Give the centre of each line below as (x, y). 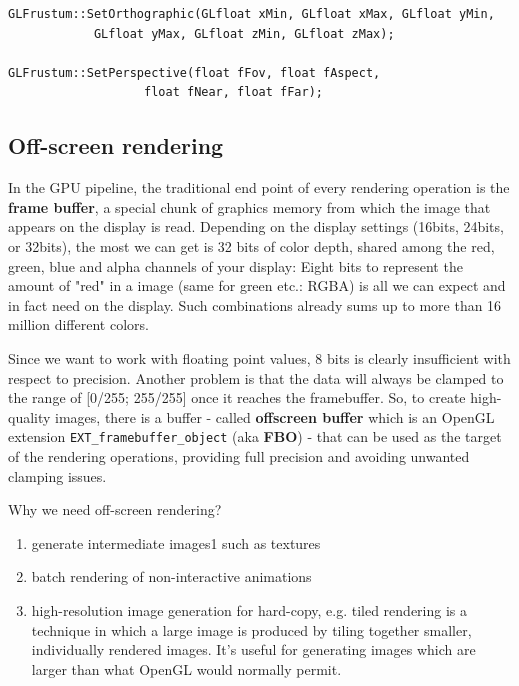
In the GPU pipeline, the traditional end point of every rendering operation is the (259, 187)
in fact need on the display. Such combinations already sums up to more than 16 (255, 304)
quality (29, 416)
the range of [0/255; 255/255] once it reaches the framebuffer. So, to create (237, 397)
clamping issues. (57, 475)
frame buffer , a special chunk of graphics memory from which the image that (249, 206)
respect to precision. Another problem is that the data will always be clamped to (256, 377)
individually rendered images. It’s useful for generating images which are (253, 649)
